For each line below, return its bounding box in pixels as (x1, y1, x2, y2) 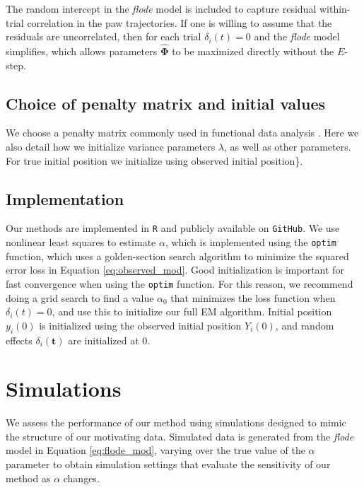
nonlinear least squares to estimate (6, 235, 156, 250)
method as (6, 470, 51, 485)
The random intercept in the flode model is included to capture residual (6, 1, 317, 16)
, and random (275, 317, 334, 332)
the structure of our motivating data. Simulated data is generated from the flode (6, 428, 354, 443)
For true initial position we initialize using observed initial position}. (6, 153, 303, 168)
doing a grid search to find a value (6, 290, 154, 305)
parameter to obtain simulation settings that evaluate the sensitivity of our (6, 457, 331, 472)
